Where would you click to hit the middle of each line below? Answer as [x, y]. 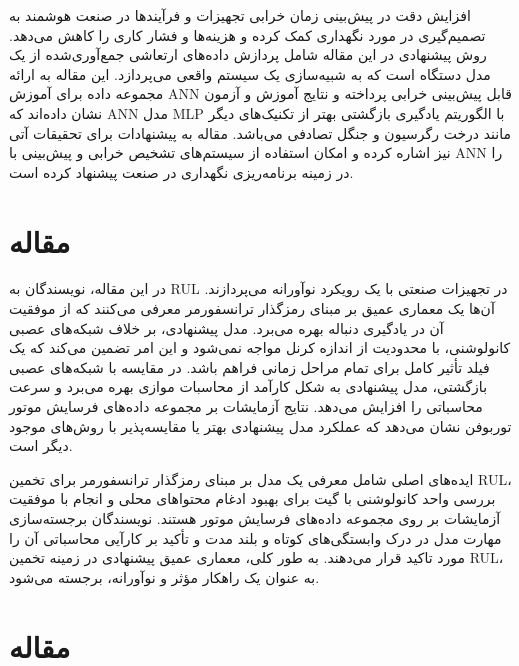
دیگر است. [41, 445]
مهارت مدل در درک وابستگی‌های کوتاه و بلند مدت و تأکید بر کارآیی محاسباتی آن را [255, 537]
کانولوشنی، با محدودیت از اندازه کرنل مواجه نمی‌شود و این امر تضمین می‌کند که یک [260, 347]
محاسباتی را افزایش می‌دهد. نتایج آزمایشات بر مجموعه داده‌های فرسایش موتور [246, 406]
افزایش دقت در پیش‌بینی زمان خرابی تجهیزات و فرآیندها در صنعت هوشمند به [240, 15]
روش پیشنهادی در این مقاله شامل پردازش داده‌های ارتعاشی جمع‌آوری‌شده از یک [248, 54]
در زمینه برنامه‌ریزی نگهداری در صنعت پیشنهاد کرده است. [181, 171]
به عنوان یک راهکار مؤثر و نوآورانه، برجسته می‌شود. [164, 576]
